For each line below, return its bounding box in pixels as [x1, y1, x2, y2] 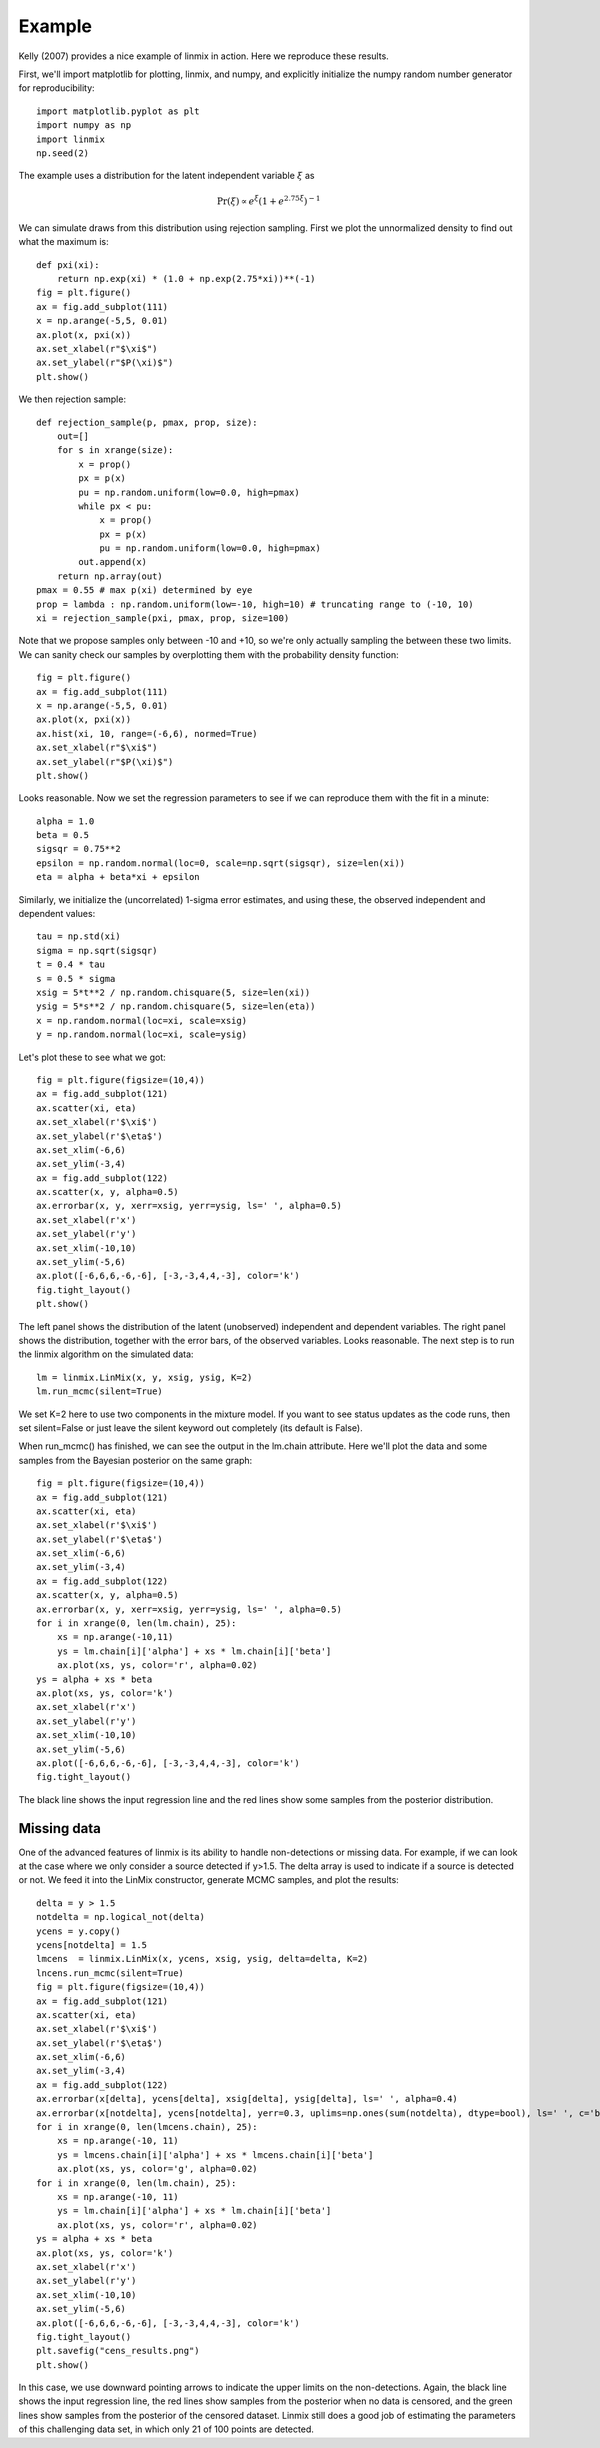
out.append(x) [78, 556, 148, 568]
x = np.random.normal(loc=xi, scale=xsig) [36, 1015, 248, 1026]
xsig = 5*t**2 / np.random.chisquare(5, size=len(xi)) [36, 987, 311, 998]
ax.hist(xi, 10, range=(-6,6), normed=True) [36, 728, 259, 739]
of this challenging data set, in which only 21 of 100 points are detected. [18, 2423, 314, 2435]
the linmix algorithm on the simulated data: [18, 1348, 194, 1360]
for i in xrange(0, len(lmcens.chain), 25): [36, 2121, 259, 2133]
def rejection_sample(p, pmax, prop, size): [36, 416, 259, 428]
